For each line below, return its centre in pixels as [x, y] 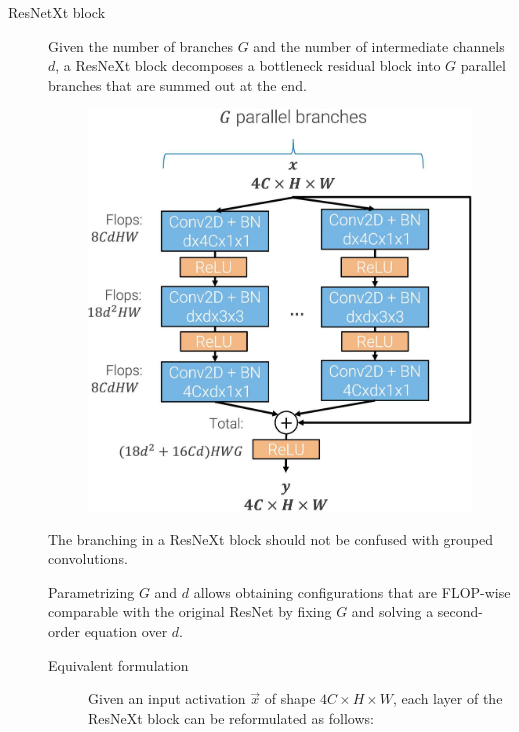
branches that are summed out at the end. [177, 84]
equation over [126, 630]
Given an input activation [167, 698]
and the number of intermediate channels [379, 45]
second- [460, 611]
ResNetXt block [57, 12]
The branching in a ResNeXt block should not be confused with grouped [271, 538]
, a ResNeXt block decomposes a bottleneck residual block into [248, 65]
